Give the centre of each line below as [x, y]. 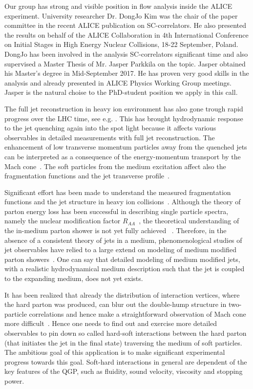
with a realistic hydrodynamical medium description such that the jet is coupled [125, 269]
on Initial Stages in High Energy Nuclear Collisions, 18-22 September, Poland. [121, 44]
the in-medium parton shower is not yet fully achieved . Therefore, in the [116, 230]
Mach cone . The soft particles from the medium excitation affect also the [115, 166]
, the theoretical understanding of [189, 221]
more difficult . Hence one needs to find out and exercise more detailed [111, 323]
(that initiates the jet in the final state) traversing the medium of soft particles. [123, 342]
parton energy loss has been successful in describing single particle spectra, [116, 211]
